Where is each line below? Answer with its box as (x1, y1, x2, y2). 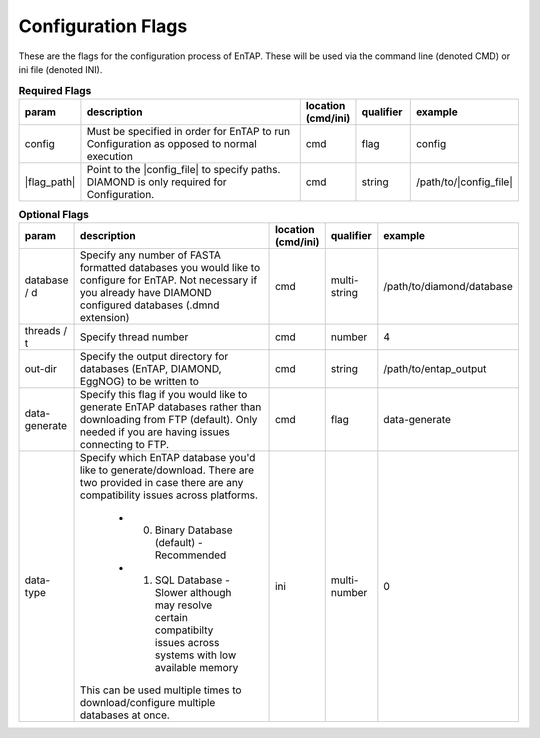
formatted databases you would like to (80, 261, 260, 275)
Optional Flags (18, 207, 89, 221)
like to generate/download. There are (80, 463, 255, 477)
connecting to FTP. (80, 438, 170, 452)
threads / (24, 324, 68, 338)
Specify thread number (80, 330, 189, 344)
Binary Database (155, 523, 234, 537)
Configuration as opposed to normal (86, 136, 257, 150)
